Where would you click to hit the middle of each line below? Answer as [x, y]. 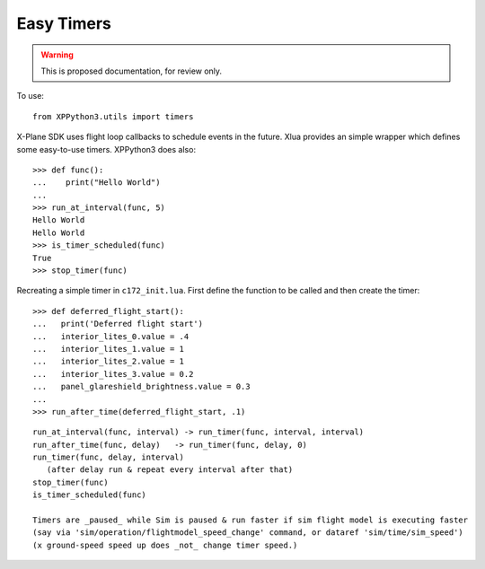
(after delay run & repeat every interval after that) [170, 470]
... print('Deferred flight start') [118, 324]
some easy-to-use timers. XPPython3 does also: [106, 149]
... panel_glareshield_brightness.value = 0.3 [141, 387]
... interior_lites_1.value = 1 [108, 349]
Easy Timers [64, 23]
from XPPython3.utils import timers [113, 116]
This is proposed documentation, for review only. [132, 71]
